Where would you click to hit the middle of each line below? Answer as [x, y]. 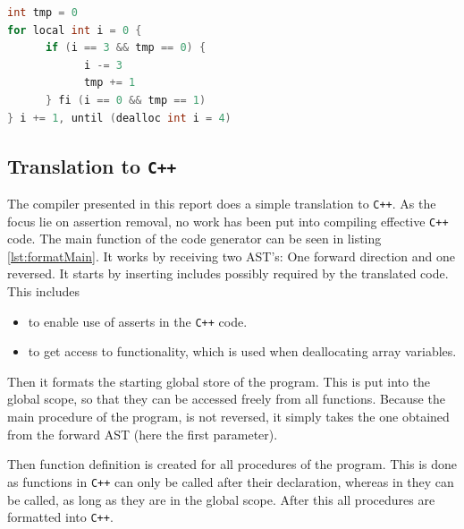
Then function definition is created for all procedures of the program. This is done [232, 464]
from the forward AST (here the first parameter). [143, 434]
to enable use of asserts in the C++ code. [138, 321]
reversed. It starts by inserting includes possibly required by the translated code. [228, 273]
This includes [44, 291]
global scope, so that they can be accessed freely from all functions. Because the [226, 399]
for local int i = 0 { [75, 30]
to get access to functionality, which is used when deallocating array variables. [242, 351]
